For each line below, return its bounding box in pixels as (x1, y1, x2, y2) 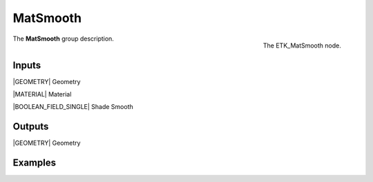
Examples (12, 157, 57, 169)
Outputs (12, 121, 49, 132)
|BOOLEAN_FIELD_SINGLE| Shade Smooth (12, 103, 134, 111)
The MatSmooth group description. (12, 34, 114, 43)
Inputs (12, 59, 41, 71)
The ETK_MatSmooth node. (262, 41, 341, 50)
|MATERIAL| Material (12, 90, 72, 99)
